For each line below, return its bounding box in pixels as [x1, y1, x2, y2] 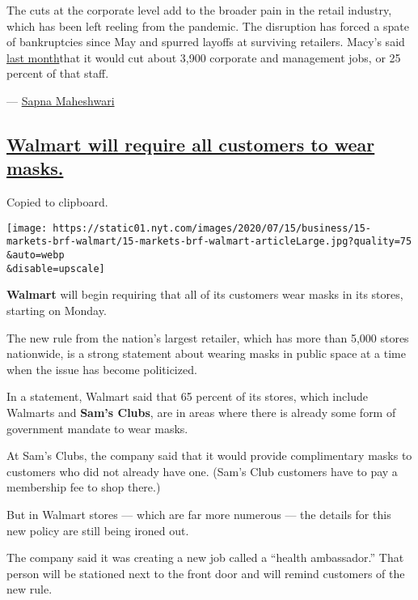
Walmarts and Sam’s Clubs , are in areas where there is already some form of [6, 403, 396, 420]
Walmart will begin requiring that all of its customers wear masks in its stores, [6, 286, 403, 303]
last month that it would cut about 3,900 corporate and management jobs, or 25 [6, 49, 401, 66]
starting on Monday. [6, 301, 107, 318]
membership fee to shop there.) [6, 479, 161, 496]
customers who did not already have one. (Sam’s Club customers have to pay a [6, 462, 398, 479]
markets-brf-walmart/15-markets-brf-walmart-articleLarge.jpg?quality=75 [6, 236, 412, 248]
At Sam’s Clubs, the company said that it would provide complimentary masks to [6, 447, 412, 464]
